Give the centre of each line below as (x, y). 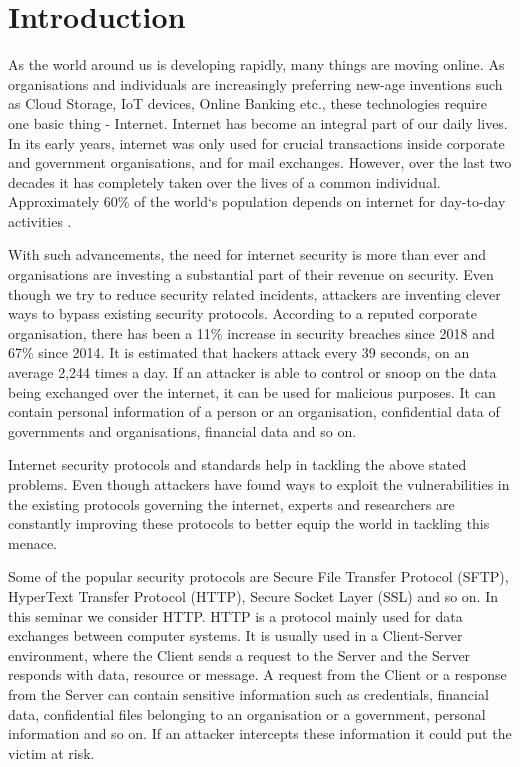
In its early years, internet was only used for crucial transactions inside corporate (256, 142)
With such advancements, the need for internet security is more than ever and (247, 254)
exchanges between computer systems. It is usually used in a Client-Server (235, 635)
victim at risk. (51, 752)
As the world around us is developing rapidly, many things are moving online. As (256, 64)
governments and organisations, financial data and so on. (182, 430)
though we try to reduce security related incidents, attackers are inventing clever (254, 293)
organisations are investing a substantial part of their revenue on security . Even (251, 274)
